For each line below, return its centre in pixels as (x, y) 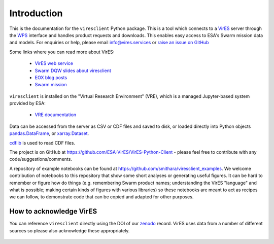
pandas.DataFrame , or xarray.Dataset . (49, 133)
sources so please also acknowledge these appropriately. (70, 230)
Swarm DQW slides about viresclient (73, 71)
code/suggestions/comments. (41, 159)
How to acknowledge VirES (53, 211)
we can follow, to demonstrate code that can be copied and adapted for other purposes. (101, 197)
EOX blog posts (51, 77)
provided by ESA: (27, 103)
